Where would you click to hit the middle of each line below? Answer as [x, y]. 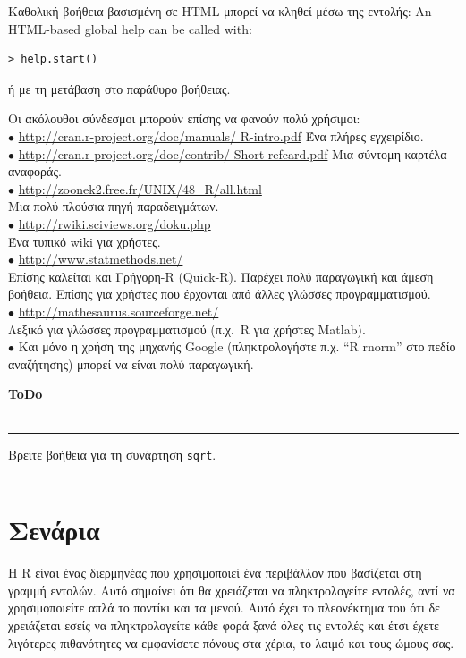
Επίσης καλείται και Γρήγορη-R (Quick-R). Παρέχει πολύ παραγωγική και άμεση [221, 276]
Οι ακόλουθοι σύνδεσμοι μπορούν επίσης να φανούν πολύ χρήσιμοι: [184, 118]
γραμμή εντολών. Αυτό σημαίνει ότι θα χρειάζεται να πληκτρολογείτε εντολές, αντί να [232, 590]
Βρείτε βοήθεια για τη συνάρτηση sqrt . [112, 455]
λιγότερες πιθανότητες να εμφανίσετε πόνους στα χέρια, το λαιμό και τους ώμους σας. [231, 642]
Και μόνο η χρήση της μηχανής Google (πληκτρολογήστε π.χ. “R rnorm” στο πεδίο [237, 346]
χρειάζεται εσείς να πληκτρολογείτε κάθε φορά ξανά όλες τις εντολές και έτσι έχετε [224, 625]
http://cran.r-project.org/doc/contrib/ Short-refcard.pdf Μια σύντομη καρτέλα [233, 153]
